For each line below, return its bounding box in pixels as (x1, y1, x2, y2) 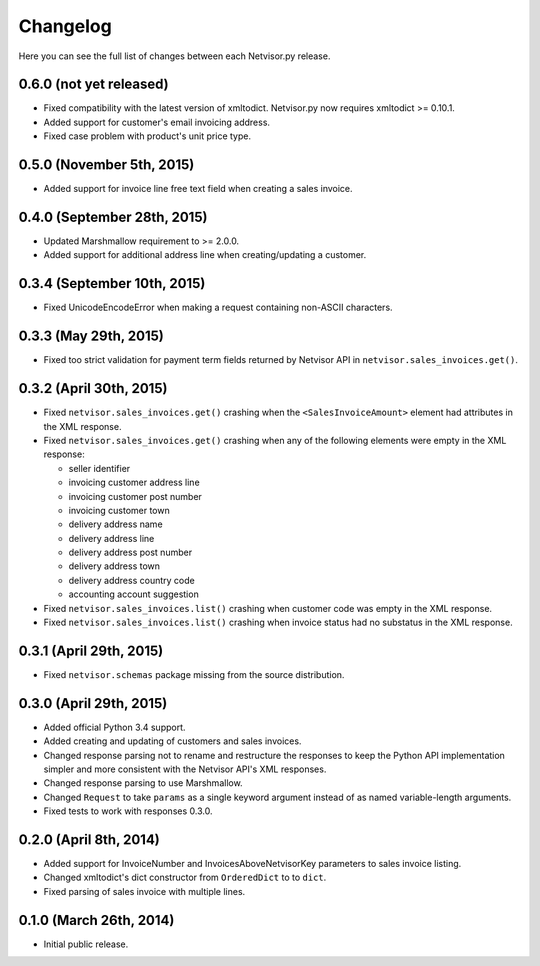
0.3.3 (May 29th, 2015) (18, 328, 164, 345)
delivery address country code (68, 574, 195, 586)
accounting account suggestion (68, 588, 199, 600)
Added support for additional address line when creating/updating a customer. (43, 249, 367, 261)
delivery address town (68, 560, 160, 572)
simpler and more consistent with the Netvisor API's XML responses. (43, 763, 327, 775)
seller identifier (68, 462, 131, 474)
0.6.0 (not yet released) (18, 76, 169, 93)
